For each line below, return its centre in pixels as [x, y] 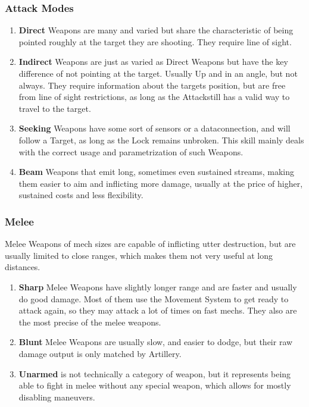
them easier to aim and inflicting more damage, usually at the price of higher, [161, 183]
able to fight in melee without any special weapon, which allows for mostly [155, 385]
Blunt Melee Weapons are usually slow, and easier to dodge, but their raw [156, 342]
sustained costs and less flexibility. [81, 195]
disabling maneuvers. [57, 397]
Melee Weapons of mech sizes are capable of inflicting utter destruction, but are [150, 244]
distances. [23, 267]
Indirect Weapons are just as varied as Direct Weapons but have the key [153, 62]
